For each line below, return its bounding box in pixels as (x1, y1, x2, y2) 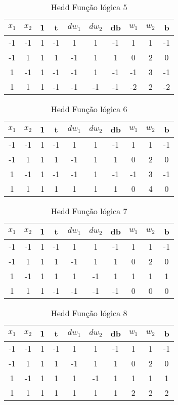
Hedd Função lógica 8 (51, 307, 127, 319)
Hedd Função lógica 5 (51, 1, 127, 13)
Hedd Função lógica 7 (51, 205, 127, 217)
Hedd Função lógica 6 (51, 103, 127, 115)
